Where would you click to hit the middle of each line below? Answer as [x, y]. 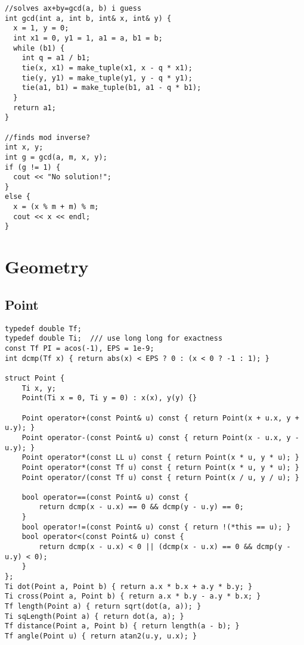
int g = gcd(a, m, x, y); [56, 157]
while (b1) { [39, 48]
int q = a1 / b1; [56, 58]
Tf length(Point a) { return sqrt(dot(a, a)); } [103, 607]
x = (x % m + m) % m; [56, 207]
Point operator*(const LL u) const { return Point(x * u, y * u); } [160, 458]
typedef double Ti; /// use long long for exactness [114, 339]
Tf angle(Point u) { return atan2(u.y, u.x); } [101, 636]
